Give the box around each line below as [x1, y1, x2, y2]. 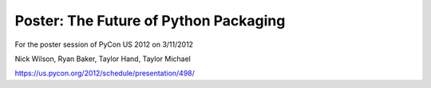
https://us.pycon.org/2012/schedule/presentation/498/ [14, 68, 196, 78]
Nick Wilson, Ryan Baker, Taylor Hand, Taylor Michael [14, 54, 191, 63]
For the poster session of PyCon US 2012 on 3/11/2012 [14, 40, 194, 49]
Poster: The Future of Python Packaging [14, 12, 286, 29]
